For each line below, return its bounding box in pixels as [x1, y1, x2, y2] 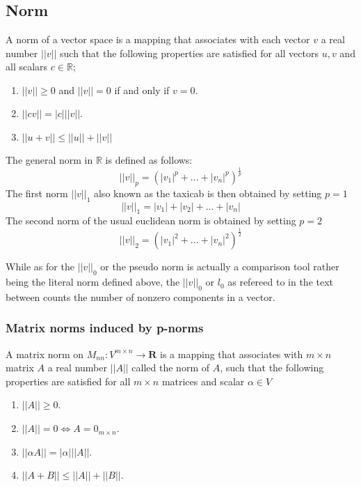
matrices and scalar [161, 373, 245, 388]
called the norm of [131, 360, 209, 375]
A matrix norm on [6, 346, 84, 361]
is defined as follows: [105, 152, 193, 167]
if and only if [114, 82, 170, 97]
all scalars [6, 59, 48, 74]
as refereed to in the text [227, 275, 334, 289]
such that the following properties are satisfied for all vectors [60, 45, 319, 60]
